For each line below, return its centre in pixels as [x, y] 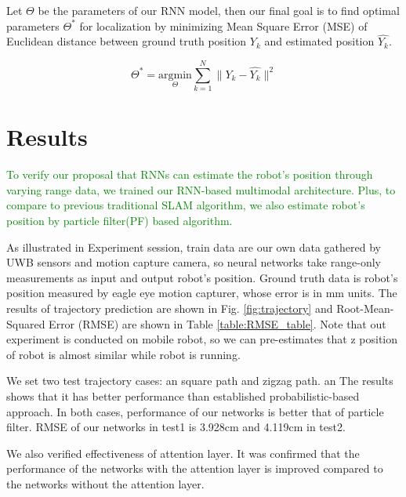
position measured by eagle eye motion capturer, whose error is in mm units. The [202, 293]
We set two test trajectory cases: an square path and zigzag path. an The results [200, 381]
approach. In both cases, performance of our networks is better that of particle [195, 411]
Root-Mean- [365, 308]
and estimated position [319, 41]
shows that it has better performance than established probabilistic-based [183, 395]
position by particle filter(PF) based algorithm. [120, 221]
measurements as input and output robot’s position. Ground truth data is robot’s [202, 277]
